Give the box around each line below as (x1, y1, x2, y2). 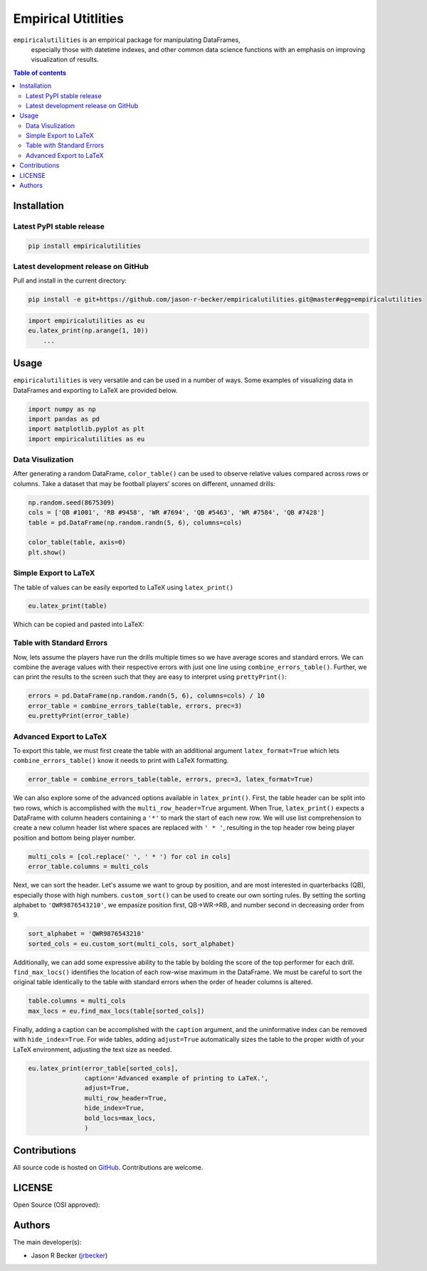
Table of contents (13, 68, 67, 77)
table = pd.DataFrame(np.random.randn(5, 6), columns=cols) (28, 518, 243, 527)
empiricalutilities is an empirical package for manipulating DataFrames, (13, 36, 241, 44)
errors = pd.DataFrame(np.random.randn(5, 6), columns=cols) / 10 (28, 692, 265, 700)
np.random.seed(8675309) (28, 498, 115, 507)
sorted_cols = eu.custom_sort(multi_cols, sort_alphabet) (28, 939, 235, 948)
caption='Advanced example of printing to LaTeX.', (84, 1075, 269, 1082)
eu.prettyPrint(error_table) (28, 712, 130, 720)
